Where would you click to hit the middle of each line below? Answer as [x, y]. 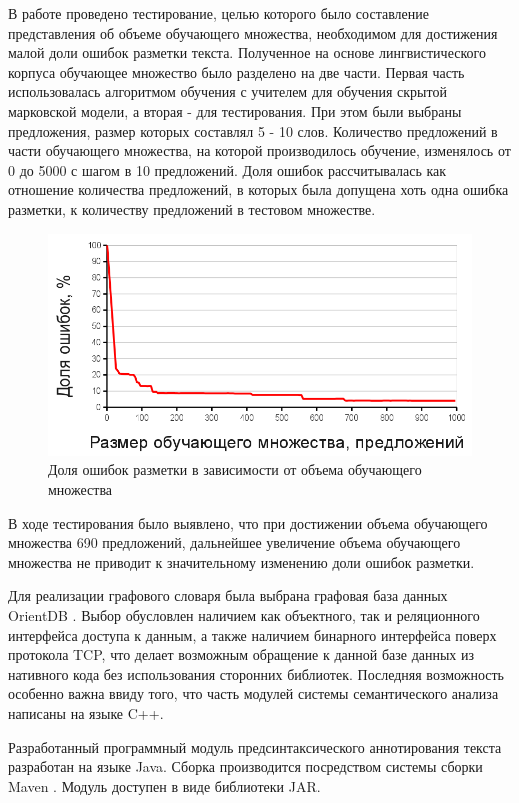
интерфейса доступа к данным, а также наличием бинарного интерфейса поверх [252, 634]
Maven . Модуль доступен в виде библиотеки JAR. [164, 785]
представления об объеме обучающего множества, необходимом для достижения [253, 32]
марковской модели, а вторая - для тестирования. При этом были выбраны [235, 110]
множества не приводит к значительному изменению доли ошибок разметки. [241, 561]
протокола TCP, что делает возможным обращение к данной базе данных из [241, 654]
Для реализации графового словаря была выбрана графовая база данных [228, 595]
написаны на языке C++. [86, 712]
